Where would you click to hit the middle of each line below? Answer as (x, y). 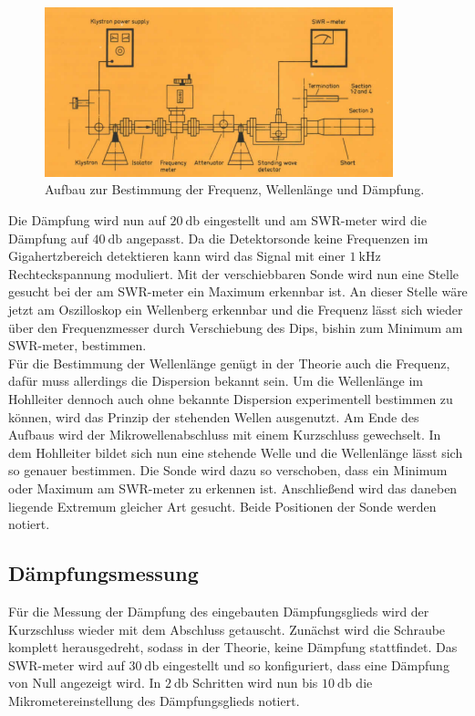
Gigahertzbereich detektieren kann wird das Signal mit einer (177, 256)
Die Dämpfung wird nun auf (87, 220)
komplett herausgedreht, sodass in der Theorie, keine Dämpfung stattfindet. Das (233, 647)
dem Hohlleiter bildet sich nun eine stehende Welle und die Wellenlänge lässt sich (236, 452)
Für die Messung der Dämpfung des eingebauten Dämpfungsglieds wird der (219, 611)
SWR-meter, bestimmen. (77, 345)
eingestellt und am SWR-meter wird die (315, 220)
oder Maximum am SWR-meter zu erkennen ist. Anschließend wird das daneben (233, 488)
